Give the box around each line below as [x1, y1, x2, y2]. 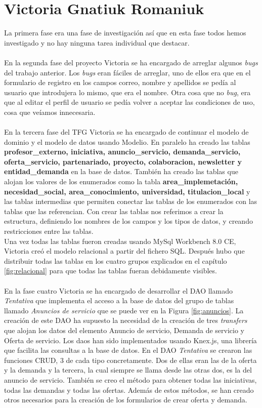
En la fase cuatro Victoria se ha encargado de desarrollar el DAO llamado [4, 285, 233, 296]
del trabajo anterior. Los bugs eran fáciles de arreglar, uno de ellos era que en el [4, 67, 251, 77]
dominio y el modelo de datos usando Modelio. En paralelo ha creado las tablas [4, 136, 250, 147]
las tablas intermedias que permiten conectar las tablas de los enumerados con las [4, 196, 257, 207]
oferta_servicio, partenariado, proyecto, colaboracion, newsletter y [4, 156, 242, 167]
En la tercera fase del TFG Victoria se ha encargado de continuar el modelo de [4, 127, 249, 137]
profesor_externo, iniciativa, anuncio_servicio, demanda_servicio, [4, 146, 241, 157]
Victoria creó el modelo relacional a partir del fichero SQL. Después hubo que [4, 246, 245, 256]
